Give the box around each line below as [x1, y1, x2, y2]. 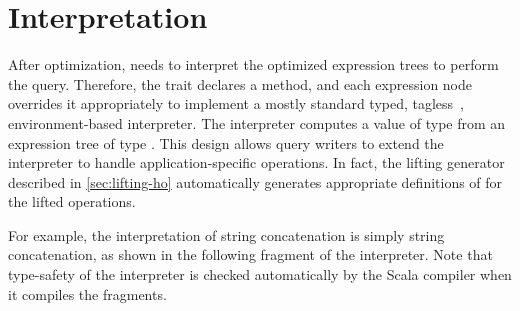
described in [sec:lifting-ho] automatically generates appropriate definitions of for [8, 171, 503, 192]
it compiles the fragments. [8, 283, 167, 304]
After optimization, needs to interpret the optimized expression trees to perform [8, 54, 499, 75]
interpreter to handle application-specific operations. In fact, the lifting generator [8, 152, 505, 173]
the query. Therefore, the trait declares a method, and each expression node [8, 73, 473, 94]
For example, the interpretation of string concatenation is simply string [8, 224, 445, 245]
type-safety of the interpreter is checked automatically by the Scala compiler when [8, 264, 512, 285]
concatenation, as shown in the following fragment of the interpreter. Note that [8, 244, 493, 265]
